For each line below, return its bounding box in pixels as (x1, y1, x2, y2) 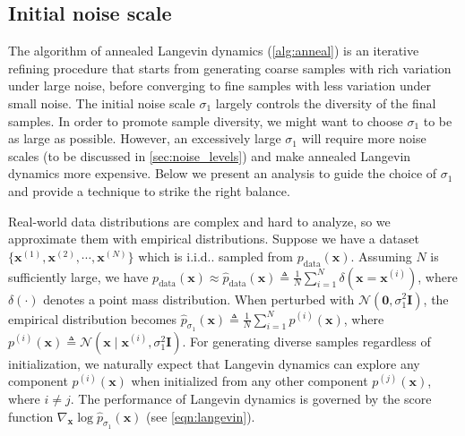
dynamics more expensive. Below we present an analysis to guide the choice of (8, 164, 437, 183)
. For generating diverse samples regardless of (182, 331, 431, 350)
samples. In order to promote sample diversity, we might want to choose (8, 111, 403, 130)
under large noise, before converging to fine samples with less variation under (8, 76, 431, 95)
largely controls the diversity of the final (215, 93, 436, 112)
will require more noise (301, 129, 426, 148)
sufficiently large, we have (8, 267, 149, 286)
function (8, 406, 54, 425)
